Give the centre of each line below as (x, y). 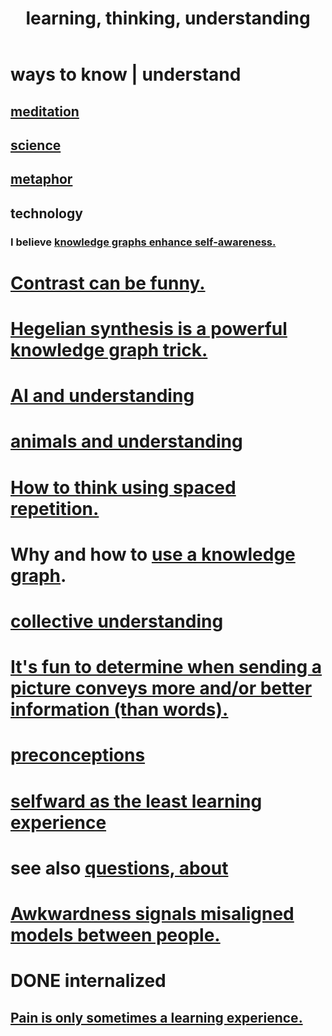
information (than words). (119, 709)
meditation (45, 111)
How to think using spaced (123, 487)
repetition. (55, 508)
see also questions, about (119, 868)
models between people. (115, 934)
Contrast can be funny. (108, 283)
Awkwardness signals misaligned (152, 913)
